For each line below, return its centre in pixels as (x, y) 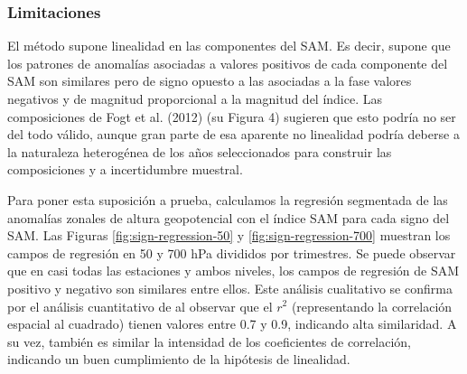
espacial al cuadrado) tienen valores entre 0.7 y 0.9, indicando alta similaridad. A (232, 324)
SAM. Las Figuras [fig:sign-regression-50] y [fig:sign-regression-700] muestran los (229, 235)
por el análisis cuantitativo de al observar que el (140, 306)
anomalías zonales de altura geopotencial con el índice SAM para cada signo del (229, 217)
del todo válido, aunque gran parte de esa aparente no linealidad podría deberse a (233, 134)
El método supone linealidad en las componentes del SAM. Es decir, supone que (229, 46)
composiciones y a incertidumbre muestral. (125, 169)
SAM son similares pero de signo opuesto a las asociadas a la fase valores (210, 81)
